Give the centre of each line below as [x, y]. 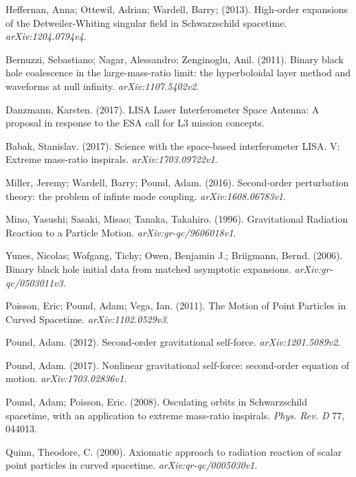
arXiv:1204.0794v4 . [46, 36]
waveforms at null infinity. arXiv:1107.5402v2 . [102, 86]
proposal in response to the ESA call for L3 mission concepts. [135, 123]
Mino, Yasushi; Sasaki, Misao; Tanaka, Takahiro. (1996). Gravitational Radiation [177, 219]
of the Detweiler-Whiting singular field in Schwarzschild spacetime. [146, 22]
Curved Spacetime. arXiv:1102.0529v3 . [87, 319]
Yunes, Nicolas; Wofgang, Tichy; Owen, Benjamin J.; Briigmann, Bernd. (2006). [174, 255]
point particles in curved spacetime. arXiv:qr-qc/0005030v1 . [132, 465]
